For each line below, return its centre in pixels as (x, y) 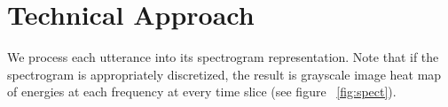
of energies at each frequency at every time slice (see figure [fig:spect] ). (202, 92)
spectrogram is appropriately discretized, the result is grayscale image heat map (224, 74)
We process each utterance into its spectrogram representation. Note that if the (223, 57)
